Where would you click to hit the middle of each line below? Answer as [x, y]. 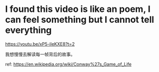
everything [28, 30]
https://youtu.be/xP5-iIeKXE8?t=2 [40, 44]
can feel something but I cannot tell [80, 20]
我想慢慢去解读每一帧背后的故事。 [40, 54]
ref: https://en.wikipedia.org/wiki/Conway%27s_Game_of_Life [69, 64]
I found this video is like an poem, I [78, 9]
